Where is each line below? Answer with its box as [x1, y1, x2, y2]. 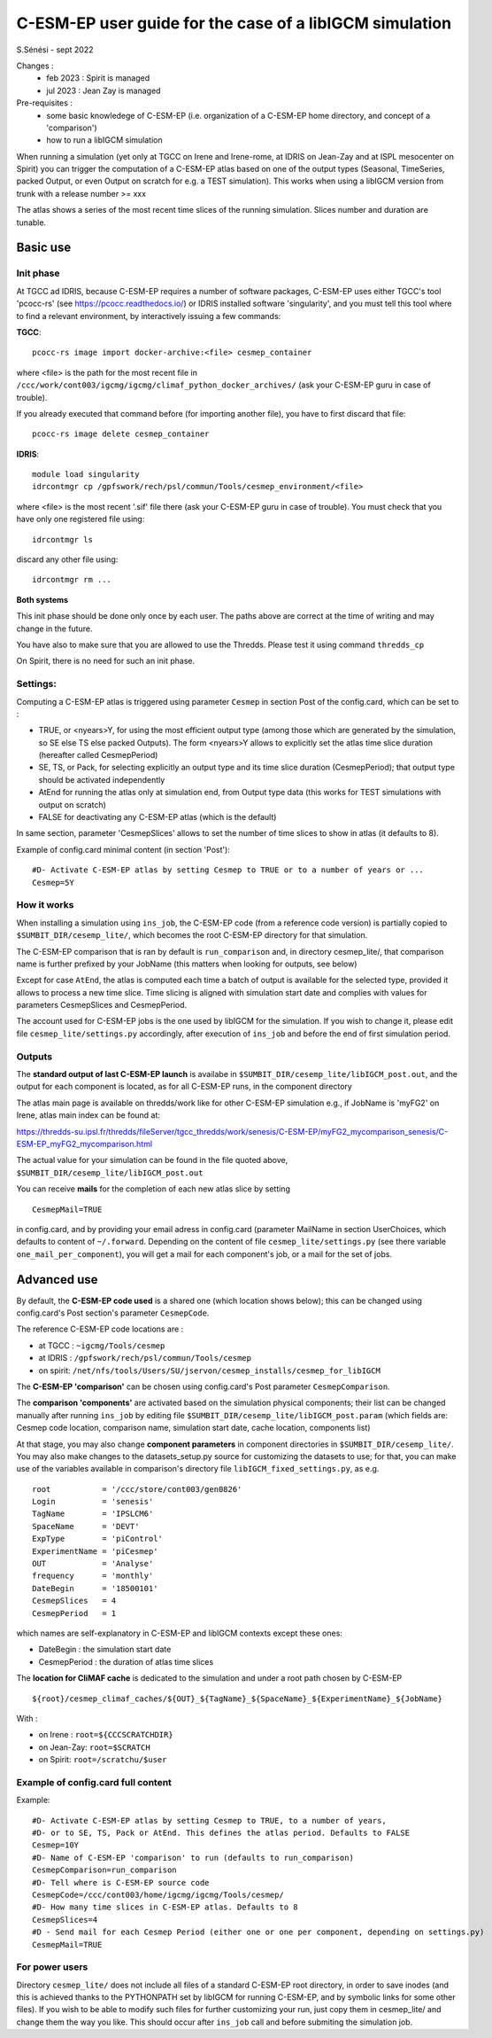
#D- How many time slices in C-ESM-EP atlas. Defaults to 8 [32, 1902, 298, 1912]
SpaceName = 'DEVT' [32, 1521, 140, 1531]
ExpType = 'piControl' [32, 1534, 164, 1544]
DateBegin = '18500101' [32, 1583, 158, 1593]
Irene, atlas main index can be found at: [16, 1110, 161, 1121]
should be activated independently [38, 774, 165, 785]
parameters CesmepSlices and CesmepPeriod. [16, 1000, 188, 1011]
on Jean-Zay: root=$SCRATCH [38, 1742, 150, 1753]
